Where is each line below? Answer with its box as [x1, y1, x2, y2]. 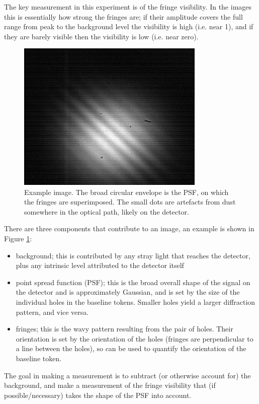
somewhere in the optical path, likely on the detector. [24, 206, 189, 217]
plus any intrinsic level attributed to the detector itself [16, 260, 184, 271]
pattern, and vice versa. [16, 306, 89, 317]
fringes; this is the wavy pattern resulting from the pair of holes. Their [16, 323, 233, 334]
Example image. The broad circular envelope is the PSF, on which [24, 186, 229, 197]
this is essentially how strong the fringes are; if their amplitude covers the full [4, 11, 243, 22]
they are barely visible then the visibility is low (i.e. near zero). [4, 31, 199, 41]
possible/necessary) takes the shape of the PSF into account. [4, 389, 192, 400]
